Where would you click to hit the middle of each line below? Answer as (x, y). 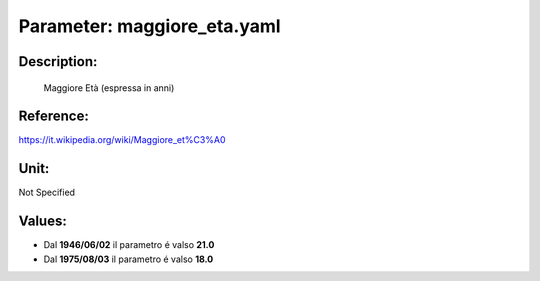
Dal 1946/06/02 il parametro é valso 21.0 (129, 245)
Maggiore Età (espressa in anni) (109, 87)
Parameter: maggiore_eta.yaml (149, 26)
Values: (42, 221)
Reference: (53, 116)
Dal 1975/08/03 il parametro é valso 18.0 (128, 259)
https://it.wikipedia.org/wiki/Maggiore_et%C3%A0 (122, 140)
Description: (58, 61)
